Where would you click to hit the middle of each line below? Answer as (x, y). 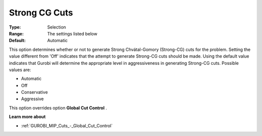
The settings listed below (72, 33)
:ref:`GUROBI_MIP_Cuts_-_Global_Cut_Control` (67, 125)
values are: (20, 70)
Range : (16, 33)
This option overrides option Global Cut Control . (58, 108)
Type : (15, 27)
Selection (57, 27)
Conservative (34, 92)
